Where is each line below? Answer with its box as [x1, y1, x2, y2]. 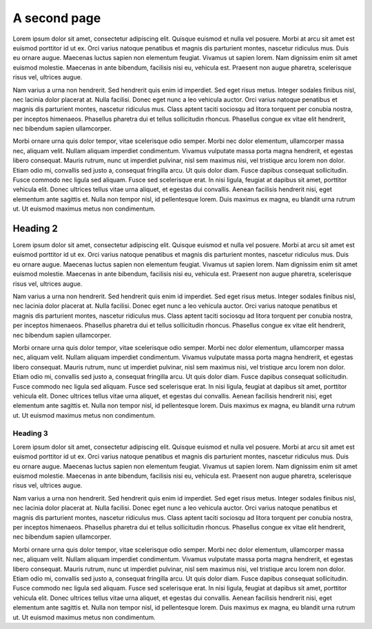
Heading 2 [12, 223, 59, 234]
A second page [12, 10, 101, 26]
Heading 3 [12, 428, 48, 438]
